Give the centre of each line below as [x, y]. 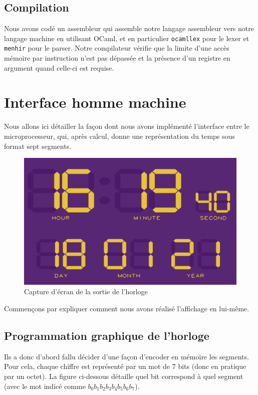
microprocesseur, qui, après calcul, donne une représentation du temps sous [119, 136]
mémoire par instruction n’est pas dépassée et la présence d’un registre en [117, 58]
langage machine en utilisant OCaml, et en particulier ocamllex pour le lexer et [127, 38]
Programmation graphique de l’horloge [107, 335]
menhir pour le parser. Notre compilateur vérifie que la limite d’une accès [117, 48]
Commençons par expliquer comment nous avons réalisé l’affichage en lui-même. [127, 308]
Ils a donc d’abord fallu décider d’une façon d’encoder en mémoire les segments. [126, 356]
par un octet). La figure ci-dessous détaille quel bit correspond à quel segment [124, 376]
